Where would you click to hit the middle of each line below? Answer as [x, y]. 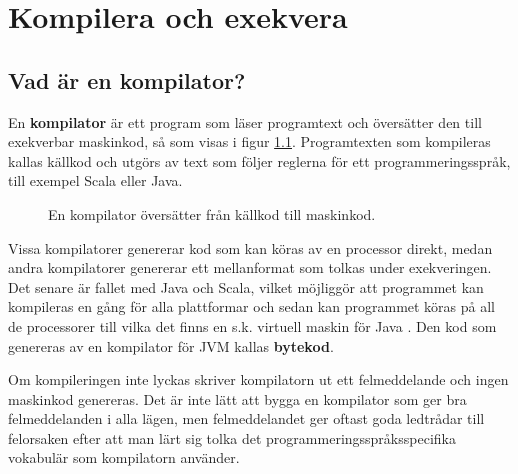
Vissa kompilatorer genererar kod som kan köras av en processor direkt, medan [250, 247]
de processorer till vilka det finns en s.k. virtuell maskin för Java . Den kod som [252, 325]
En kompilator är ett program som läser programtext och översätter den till [245, 121]
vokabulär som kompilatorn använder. [124, 457]
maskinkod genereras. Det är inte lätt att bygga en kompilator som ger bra [237, 398]
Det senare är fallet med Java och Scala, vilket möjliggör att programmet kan [246, 286]
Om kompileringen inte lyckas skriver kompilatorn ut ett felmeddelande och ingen [258, 379]
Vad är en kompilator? [127, 79]
